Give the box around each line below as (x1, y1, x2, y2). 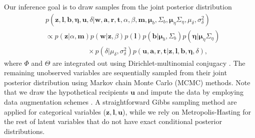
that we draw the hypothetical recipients (4, 87, 128, 97)
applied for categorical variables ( (4, 106, 106, 117)
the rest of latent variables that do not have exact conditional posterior (4, 116, 222, 127)
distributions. (4, 126, 45, 136)
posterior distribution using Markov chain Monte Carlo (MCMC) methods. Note (4, 77, 250, 87)
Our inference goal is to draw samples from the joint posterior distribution (4, 1, 232, 11)
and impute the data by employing (137, 87, 243, 97)
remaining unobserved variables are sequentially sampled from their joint (4, 67, 227, 78)
